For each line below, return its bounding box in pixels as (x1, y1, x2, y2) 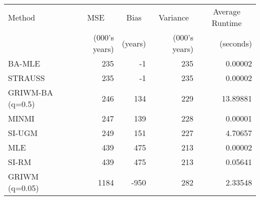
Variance (158, 11, 189, 23)
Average (213, 5, 240, 17)
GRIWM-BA (8, 86, 53, 98)
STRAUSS (8, 72, 45, 83)
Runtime (211, 17, 242, 28)
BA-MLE (8, 57, 40, 69)
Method (8, 11, 35, 23)
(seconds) (219, 37, 252, 49)
